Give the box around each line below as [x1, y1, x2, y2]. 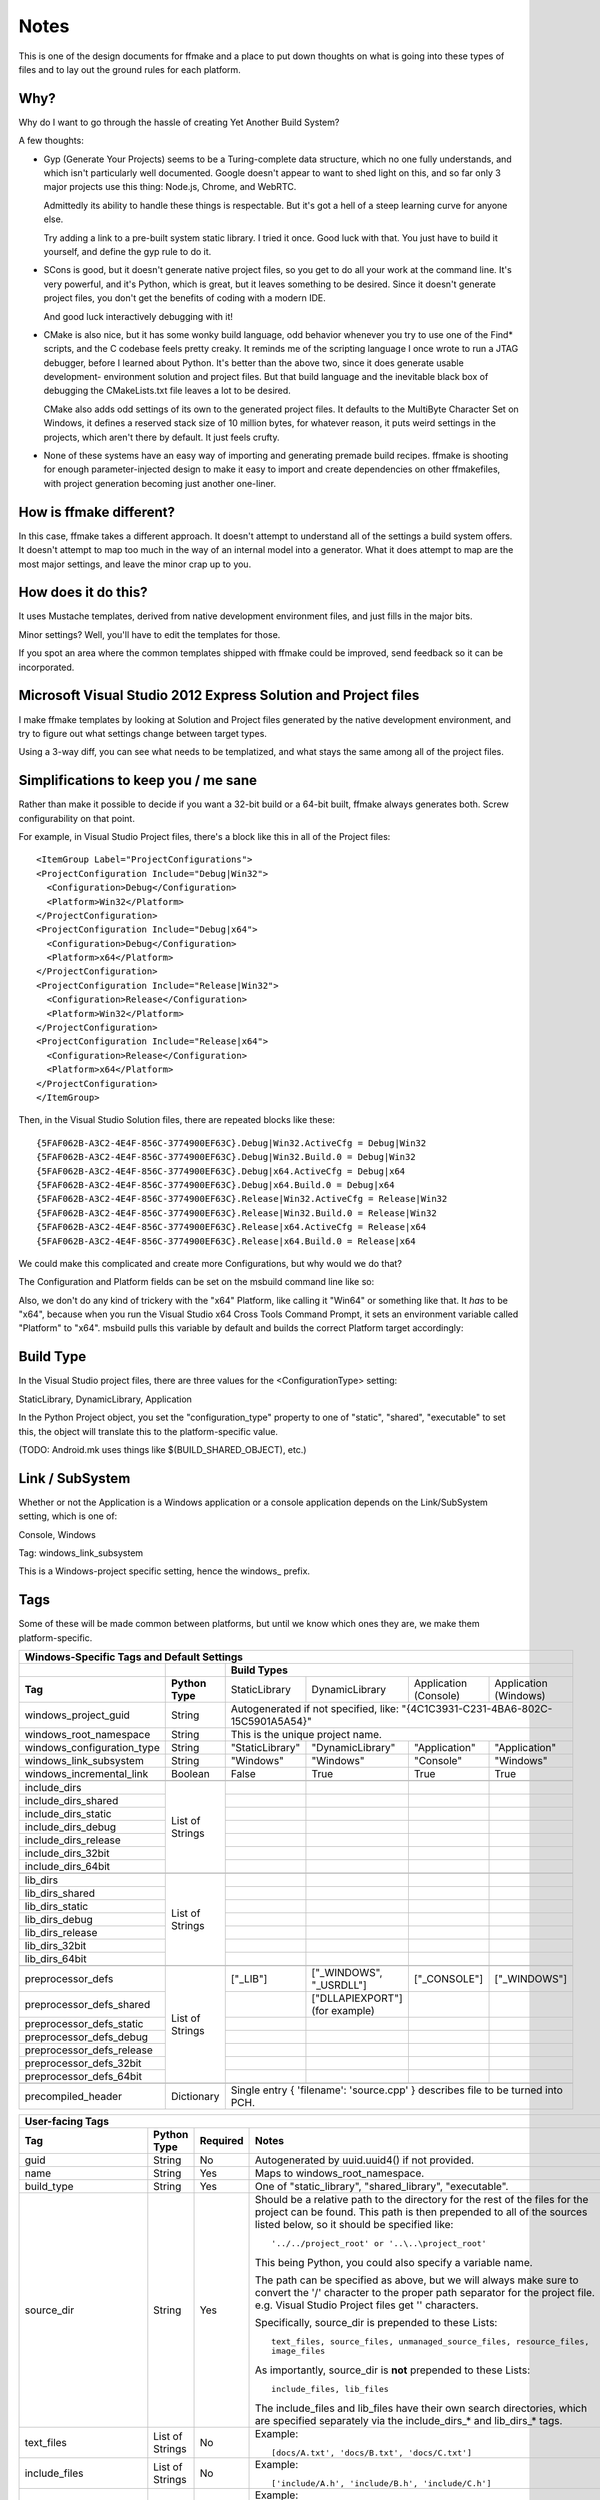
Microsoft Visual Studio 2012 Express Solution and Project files [18, 687, 420, 704]
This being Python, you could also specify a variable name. [255, 2256, 534, 2270]
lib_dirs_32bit [24, 1939, 87, 1953]
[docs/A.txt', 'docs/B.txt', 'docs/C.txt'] [271, 2448, 472, 2459]
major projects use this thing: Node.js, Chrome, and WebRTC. [43, 181, 297, 193]
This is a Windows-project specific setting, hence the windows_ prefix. [18, 1565, 310, 1577]
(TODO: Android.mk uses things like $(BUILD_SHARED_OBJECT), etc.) [18, 1443, 307, 1455]
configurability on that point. [18, 812, 135, 824]
